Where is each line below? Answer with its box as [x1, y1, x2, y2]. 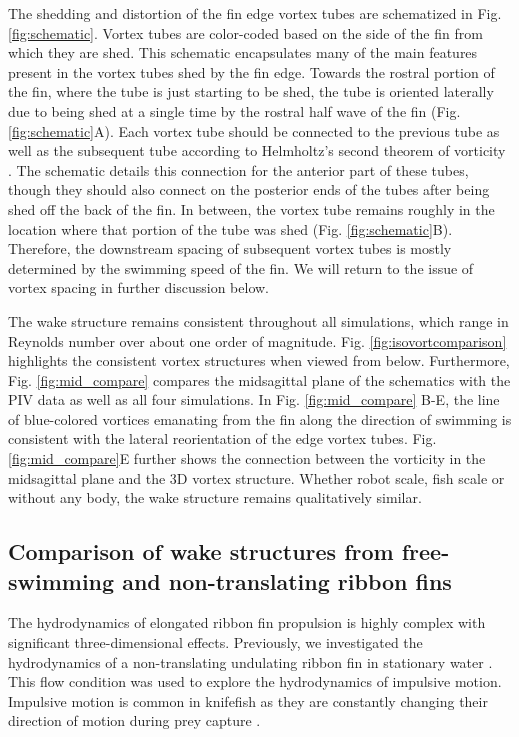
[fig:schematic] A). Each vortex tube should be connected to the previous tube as [8, 120, 500, 141]
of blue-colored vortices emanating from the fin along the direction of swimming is [8, 408, 512, 429]
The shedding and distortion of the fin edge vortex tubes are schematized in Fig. [8, 3, 502, 23]
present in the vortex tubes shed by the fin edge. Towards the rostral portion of [8, 61, 495, 82]
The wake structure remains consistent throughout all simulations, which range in [8, 310, 509, 331]
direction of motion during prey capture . [8, 710, 261, 731]
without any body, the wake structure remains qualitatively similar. [8, 487, 422, 508]
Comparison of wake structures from [8, 536, 394, 567]
